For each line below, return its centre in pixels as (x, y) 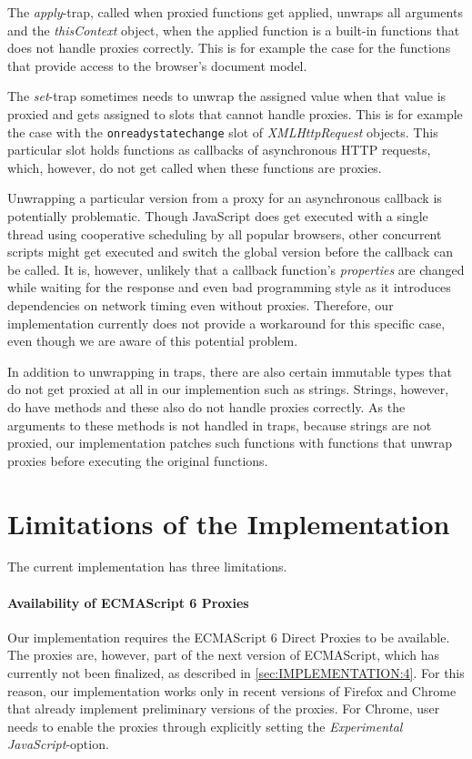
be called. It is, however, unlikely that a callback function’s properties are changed (236, 269)
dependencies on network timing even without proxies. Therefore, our (201, 304)
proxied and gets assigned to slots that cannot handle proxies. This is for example (235, 113)
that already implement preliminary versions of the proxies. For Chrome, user (224, 708)
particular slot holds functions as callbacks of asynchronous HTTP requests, (219, 150)
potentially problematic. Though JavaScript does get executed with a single (218, 216)
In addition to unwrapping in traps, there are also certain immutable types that (230, 371)
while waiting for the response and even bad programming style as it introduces (229, 287)
